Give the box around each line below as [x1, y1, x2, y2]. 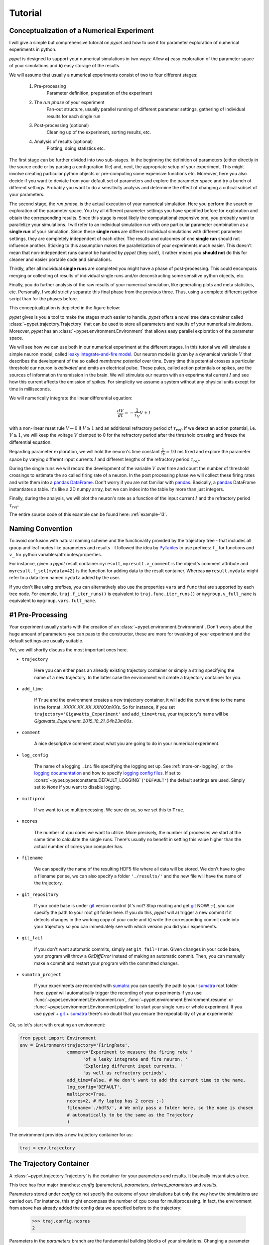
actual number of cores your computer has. [34, 843, 124, 849]
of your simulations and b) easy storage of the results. [9, 63, 121, 69]
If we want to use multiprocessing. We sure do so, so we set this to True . [34, 807, 184, 813]
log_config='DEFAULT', [67, 1084, 123, 1090]
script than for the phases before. [9, 295, 78, 301]
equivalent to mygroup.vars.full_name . [9, 598, 97, 604]
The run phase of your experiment [34, 99, 105, 105]
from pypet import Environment [19, 1035, 97, 1041]
